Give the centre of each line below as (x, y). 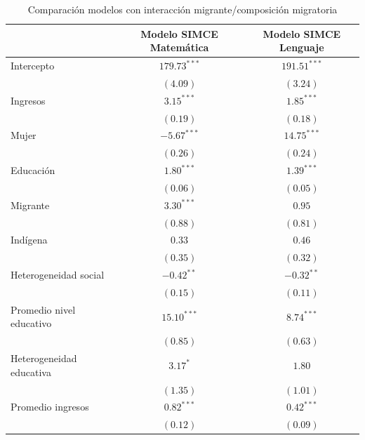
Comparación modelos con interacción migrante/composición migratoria (182, 9)
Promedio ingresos (50, 407)
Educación (33, 170)
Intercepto (33, 66)
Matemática (179, 47)
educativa (31, 372)
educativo (31, 323)
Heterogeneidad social (58, 275)
